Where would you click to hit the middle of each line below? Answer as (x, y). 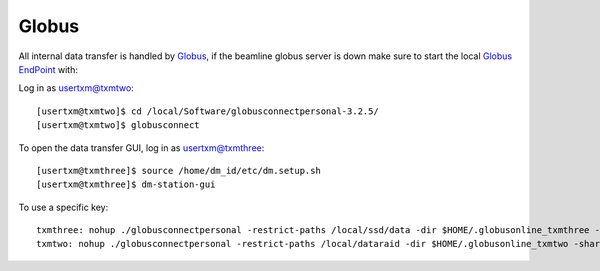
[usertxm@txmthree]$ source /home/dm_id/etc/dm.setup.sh (179, 170)
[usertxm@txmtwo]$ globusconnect (118, 125)
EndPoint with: (48, 69)
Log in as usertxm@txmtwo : (76, 88)
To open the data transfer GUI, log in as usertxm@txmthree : (141, 147)
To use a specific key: (63, 207)
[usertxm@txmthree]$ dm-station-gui (126, 184)
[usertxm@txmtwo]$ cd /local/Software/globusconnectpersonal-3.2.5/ (207, 111)
